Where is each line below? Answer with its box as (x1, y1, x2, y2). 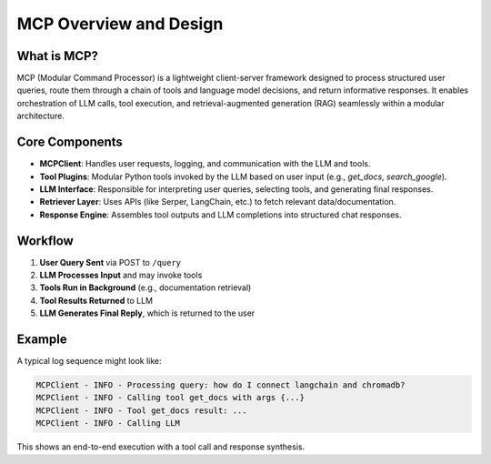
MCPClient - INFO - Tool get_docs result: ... (35, 405, 247, 416)
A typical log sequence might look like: (16, 356, 163, 367)
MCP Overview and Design (16, 14, 224, 34)
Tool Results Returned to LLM (39, 295, 154, 306)
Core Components (16, 135, 123, 150)
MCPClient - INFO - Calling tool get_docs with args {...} (35, 392, 305, 403)
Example (16, 331, 67, 347)
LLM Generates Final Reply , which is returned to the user (39, 308, 256, 318)
